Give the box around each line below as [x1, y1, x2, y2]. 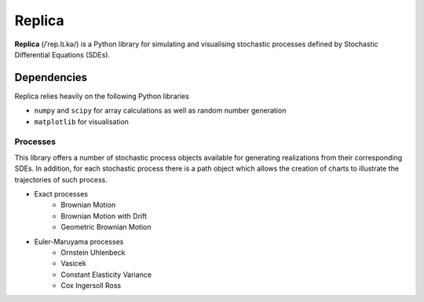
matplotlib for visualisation [34, 116, 130, 126]
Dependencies [14, 71, 88, 84]
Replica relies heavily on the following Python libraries [14, 91, 190, 101]
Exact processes [34, 189, 88, 198]
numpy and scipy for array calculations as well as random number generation [34, 106, 287, 116]
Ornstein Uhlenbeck [60, 248, 126, 257]
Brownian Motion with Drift [60, 211, 147, 220]
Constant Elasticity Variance [60, 270, 152, 279]
